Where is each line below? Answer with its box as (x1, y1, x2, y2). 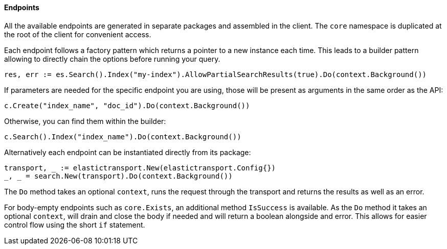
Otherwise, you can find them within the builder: (4, 116, 166, 126)
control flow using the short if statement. (4, 220, 145, 229)
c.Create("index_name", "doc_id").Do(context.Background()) (4, 101, 250, 110)
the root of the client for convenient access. (4, 30, 151, 39)
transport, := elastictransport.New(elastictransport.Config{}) (4, 163, 276, 172)
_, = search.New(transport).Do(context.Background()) (4, 171, 233, 180)
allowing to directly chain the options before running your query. (4, 54, 220, 63)
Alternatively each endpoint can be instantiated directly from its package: (4, 147, 251, 157)
